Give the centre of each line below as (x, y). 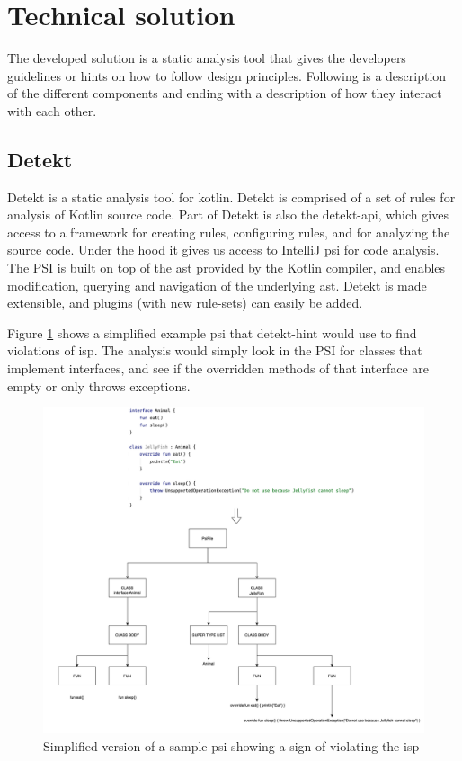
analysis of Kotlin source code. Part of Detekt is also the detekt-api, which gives (228, 215)
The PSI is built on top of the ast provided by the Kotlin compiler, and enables (227, 268)
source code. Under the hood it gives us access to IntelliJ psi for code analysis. (223, 250)
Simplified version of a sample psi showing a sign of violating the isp (231, 745)
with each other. (52, 110)
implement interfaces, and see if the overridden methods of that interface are (218, 368)
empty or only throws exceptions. (99, 385)
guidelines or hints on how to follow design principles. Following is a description (227, 75)
